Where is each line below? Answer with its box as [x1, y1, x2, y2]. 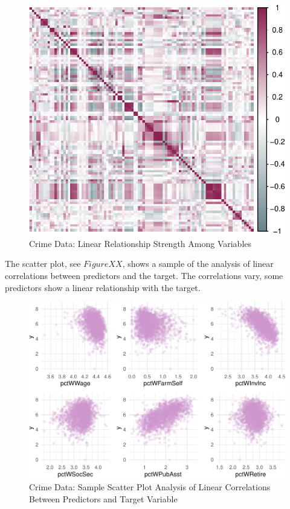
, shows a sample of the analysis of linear [122, 257, 274, 270]
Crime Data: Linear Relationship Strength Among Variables [29, 237, 252, 249]
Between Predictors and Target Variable [29, 492, 178, 505]
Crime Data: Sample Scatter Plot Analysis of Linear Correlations [29, 481, 271, 493]
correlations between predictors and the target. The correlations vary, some [5, 269, 283, 281]
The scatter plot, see [5, 257, 81, 270]
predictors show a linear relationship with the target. [5, 281, 201, 293]
